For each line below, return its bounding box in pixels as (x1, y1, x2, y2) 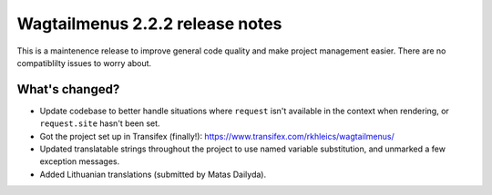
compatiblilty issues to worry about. (16, 57, 152, 68)
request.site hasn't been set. (39, 118, 160, 129)
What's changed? (16, 82, 120, 97)
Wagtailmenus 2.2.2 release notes (16, 14, 282, 34)
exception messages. (39, 156, 120, 167)
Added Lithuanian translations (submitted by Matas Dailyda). (39, 169, 267, 180)
